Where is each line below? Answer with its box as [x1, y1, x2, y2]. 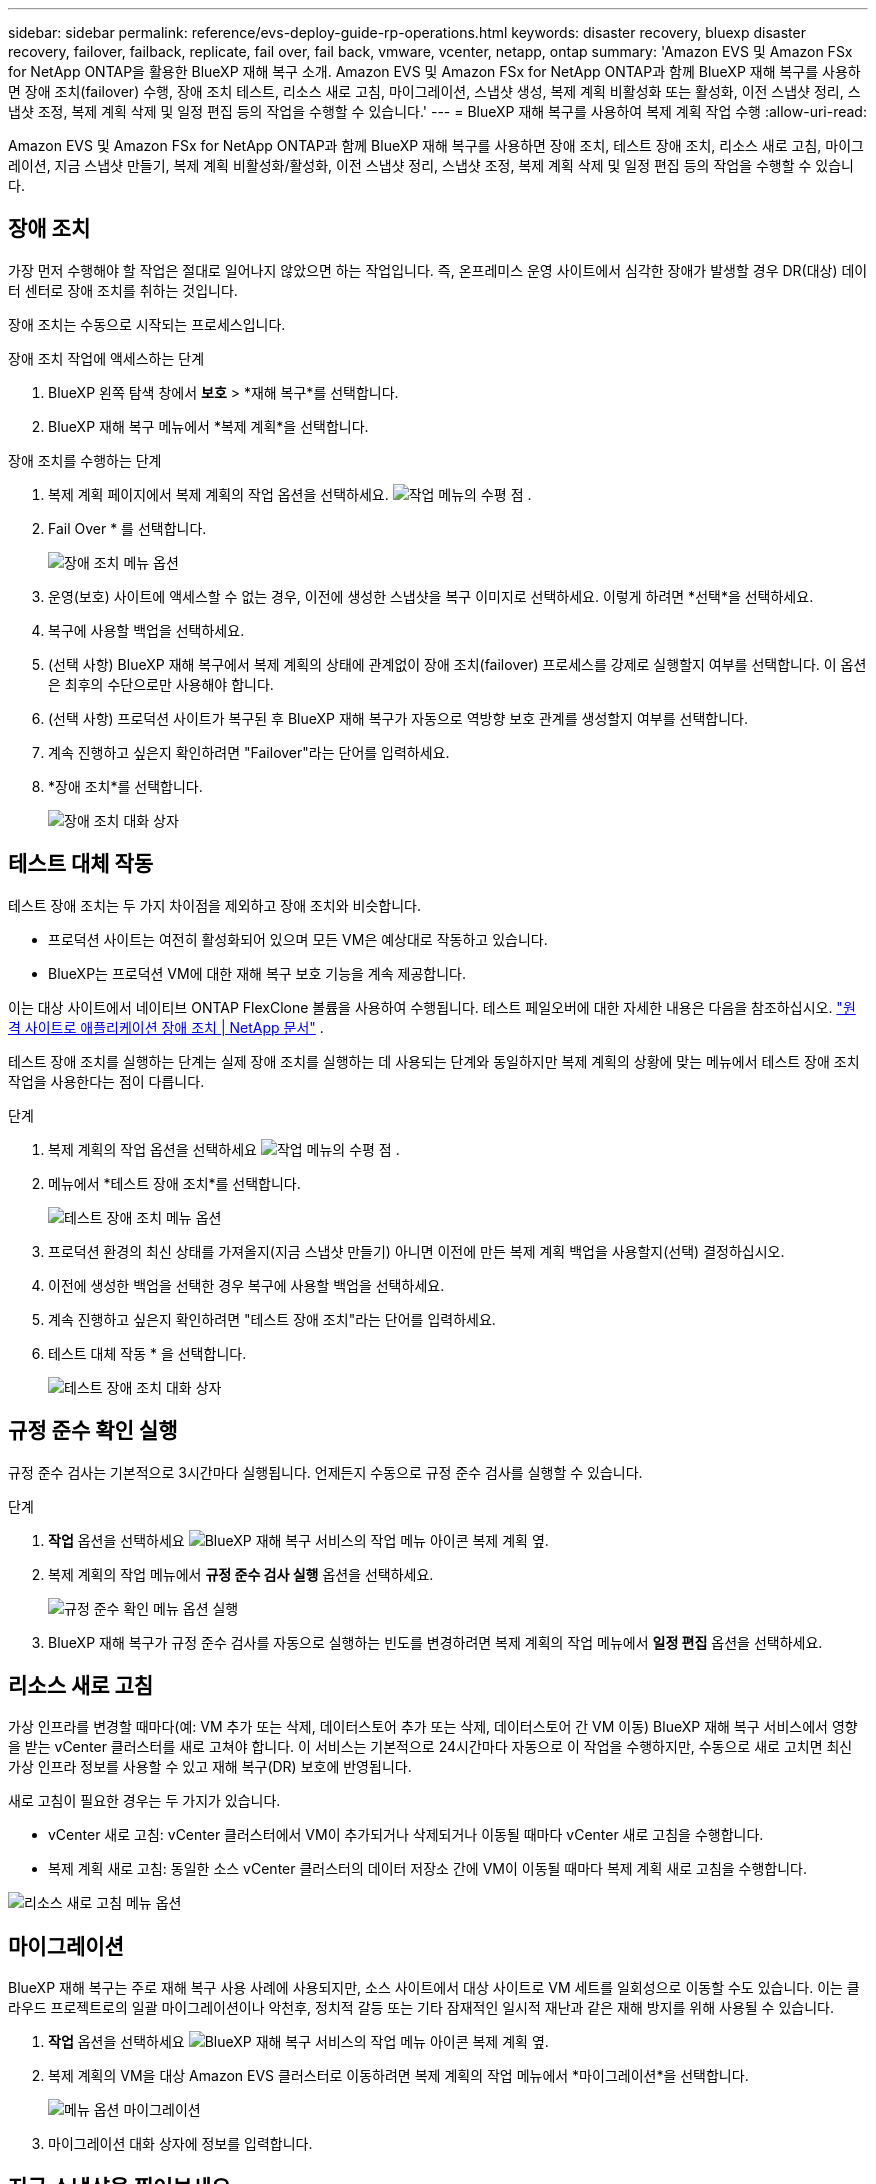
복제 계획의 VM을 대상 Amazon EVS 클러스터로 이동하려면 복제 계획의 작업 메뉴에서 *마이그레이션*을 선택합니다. [48, 2067, 749, 2085]
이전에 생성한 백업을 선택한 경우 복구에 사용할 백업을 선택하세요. [48, 1276, 445, 1294]
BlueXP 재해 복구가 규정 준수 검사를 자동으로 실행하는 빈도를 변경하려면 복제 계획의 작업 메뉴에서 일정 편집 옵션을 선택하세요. [48, 1633, 823, 1651]
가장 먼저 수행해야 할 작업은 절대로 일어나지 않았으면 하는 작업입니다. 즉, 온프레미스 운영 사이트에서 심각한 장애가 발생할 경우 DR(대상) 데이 [8, 261, 868, 279]
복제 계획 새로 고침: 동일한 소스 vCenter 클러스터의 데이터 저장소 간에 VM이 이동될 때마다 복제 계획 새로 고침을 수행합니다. [48, 1860, 808, 1878]
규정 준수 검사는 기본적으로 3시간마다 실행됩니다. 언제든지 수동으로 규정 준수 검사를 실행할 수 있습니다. [8, 1463, 643, 1481]
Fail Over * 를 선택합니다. [48, 519, 207, 537]
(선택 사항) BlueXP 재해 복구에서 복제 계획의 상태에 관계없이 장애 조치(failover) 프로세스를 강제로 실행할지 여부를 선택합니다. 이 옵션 [48, 655, 867, 673]
